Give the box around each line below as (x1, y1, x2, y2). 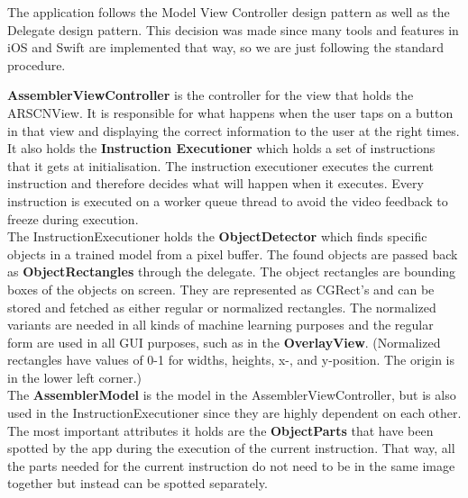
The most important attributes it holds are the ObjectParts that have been (7, 421, 434, 439)
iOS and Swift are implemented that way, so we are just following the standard (7, 38, 445, 57)
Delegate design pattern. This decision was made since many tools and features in (7, 20, 459, 39)
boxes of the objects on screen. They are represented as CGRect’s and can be (7, 279, 435, 298)
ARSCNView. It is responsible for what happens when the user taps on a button (7, 103, 454, 122)
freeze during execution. (7, 209, 139, 228)
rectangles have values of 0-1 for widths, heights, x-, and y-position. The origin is (7, 350, 455, 369)
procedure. (7, 55, 66, 74)
